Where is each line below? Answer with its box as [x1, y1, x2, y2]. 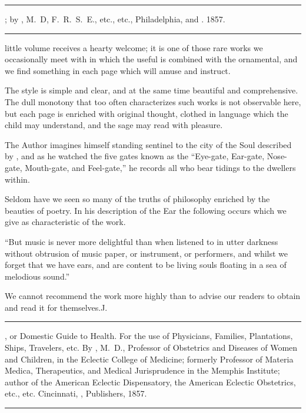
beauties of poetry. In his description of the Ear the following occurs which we [5, 204, 287, 216]
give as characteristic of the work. [5, 216, 126, 228]
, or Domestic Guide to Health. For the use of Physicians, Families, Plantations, [5, 330, 293, 342]
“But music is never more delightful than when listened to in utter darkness [5, 235, 278, 247]
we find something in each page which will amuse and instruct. [5, 64, 231, 76]
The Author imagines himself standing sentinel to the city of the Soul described [5, 138, 292, 150]
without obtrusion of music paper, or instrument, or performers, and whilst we [5, 247, 288, 259]
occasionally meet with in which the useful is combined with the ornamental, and [5, 53, 298, 65]
